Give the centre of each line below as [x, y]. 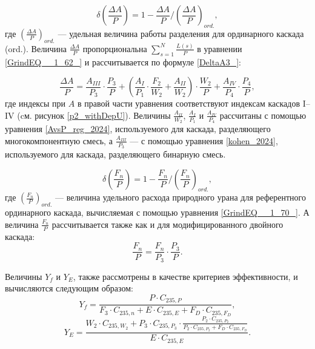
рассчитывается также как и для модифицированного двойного [167, 224]
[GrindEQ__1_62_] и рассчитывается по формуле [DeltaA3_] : [123, 61]
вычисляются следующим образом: [69, 288]
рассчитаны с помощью [263, 115]
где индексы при [35, 103]
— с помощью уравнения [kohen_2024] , [204, 140]
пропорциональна [115, 48]
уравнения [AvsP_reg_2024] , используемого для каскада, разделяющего [138, 129]
